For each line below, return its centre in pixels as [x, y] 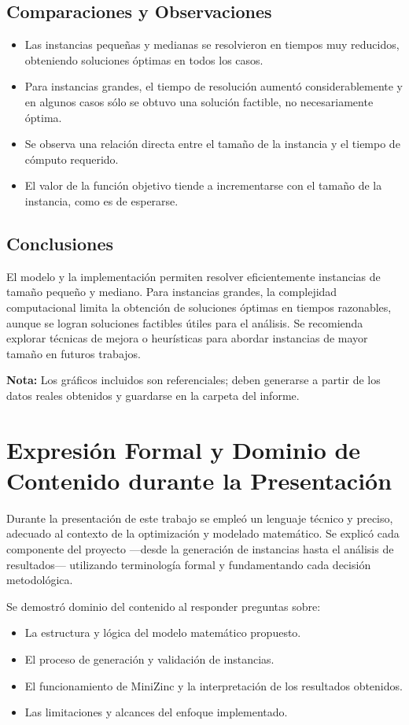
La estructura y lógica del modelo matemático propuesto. [163, 633]
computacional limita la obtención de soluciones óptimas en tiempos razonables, [199, 307]
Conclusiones [60, 243]
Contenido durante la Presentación [199, 480]
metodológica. [40, 580]
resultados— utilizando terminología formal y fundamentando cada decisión [189, 564]
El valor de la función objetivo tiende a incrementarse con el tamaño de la [203, 185]
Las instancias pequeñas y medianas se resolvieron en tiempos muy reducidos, [212, 44]
